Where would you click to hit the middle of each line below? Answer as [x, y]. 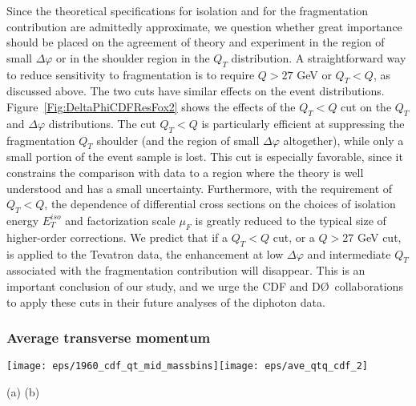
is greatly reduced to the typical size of [291, 220]
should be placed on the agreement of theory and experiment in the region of [196, 42]
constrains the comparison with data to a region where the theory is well [185, 172]
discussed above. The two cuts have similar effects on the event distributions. [196, 91]
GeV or [314, 74]
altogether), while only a [343, 140]
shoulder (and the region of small [178, 140]
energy [23, 220]
